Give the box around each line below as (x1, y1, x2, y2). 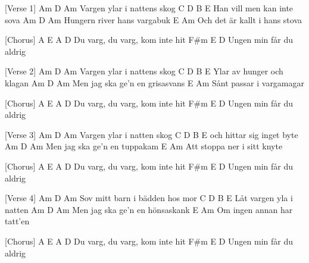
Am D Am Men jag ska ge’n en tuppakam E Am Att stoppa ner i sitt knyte (5, 140, 283, 152)
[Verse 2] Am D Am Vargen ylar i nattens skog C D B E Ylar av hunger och (5, 65, 283, 77)
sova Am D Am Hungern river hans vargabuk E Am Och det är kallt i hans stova (5, 13, 302, 26)
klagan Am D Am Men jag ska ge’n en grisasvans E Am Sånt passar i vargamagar (5, 76, 305, 89)
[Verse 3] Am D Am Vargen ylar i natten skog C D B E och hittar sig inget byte (5, 128, 298, 140)
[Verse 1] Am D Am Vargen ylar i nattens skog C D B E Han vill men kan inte (5, 2, 294, 14)
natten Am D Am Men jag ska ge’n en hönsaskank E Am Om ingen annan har (5, 203, 293, 215)
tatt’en (5, 215, 30, 227)
